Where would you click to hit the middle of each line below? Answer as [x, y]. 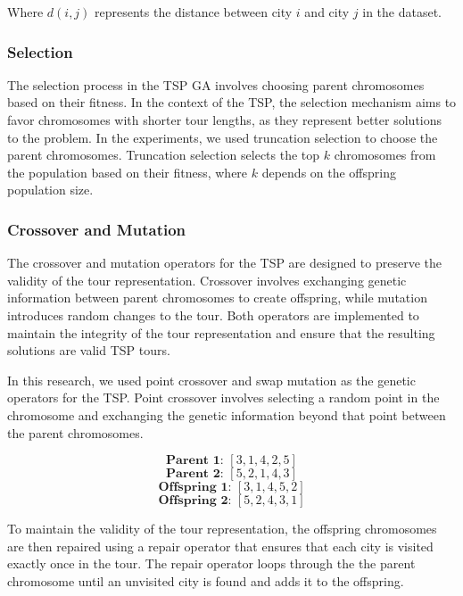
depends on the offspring [329, 172]
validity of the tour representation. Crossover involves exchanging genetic [207, 280]
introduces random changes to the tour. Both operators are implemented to [213, 315]
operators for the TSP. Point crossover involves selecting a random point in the [223, 397]
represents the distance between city [194, 12]
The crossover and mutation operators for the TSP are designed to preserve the [224, 263]
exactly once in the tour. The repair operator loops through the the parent [211, 563]
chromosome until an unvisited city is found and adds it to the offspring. [206, 580]
